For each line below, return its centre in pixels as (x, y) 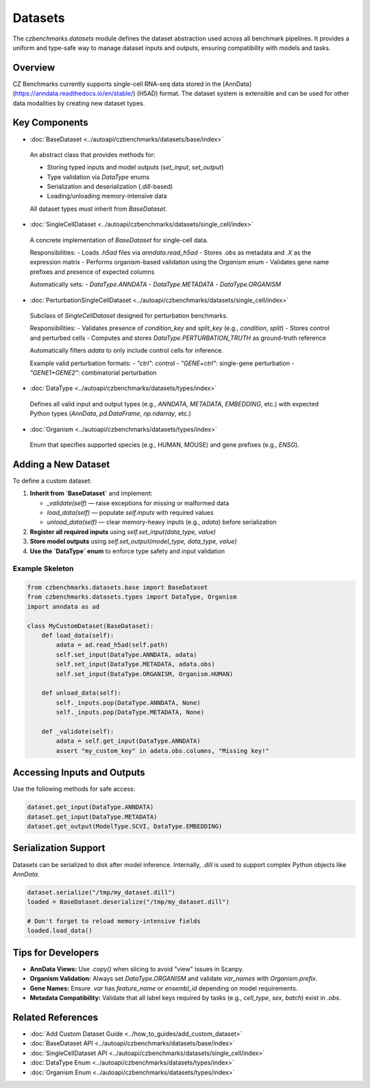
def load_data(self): (78, 636)
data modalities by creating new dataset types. (79, 103)
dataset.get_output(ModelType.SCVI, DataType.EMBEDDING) (125, 826)
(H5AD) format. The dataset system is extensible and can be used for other (243, 93)
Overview (34, 68)
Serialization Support (59, 848)
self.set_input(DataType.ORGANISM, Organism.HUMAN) (145, 674)
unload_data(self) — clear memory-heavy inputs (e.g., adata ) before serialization (162, 522)
